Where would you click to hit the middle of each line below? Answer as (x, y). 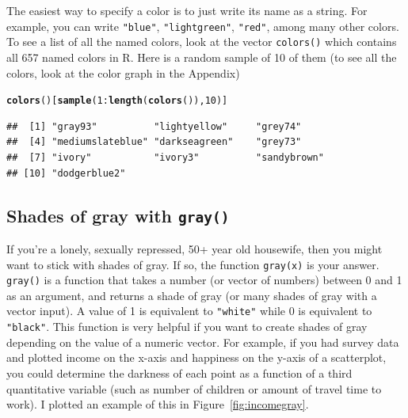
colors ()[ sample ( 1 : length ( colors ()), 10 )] (117, 101)
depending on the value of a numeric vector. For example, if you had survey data (203, 342)
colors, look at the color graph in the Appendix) (123, 72)
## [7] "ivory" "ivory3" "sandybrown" (165, 157)
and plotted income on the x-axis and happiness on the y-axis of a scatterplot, (196, 357)
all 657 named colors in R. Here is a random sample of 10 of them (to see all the (202, 57)
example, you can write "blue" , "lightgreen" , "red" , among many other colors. (203, 26)
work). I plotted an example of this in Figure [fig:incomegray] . (158, 404)
